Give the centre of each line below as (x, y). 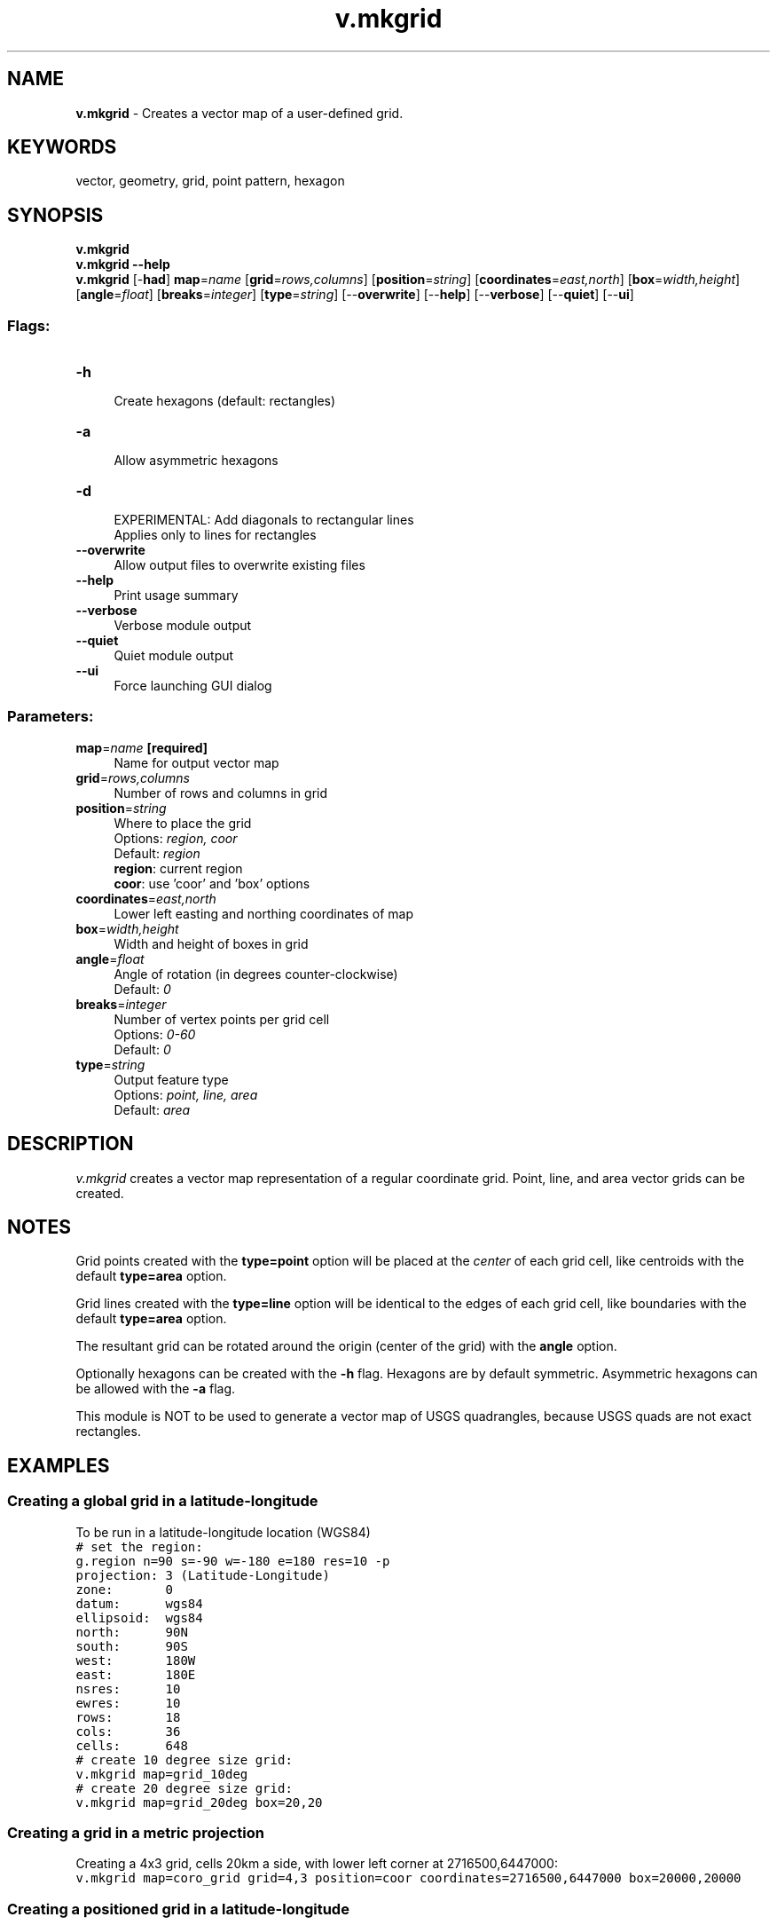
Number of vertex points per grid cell (222, 1019)
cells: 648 (132, 1745)
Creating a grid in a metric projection (136, 1833)
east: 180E (136, 1674)
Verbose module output (183, 626)
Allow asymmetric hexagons (196, 461)
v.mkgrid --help (123, 264)
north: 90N (132, 1632)
